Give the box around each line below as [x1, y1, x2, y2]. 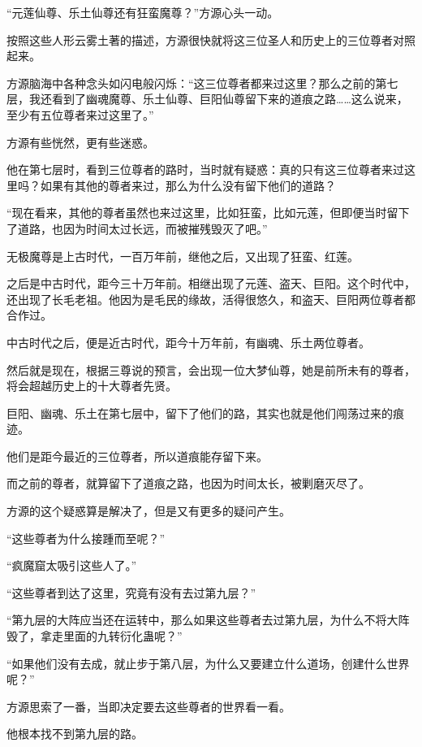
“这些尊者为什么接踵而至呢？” [6, 529, 166, 546]
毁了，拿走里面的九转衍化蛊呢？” [6, 628, 183, 645]
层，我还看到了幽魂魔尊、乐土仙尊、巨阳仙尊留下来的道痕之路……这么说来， [6, 90, 408, 107]
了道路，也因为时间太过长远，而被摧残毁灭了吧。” [6, 219, 268, 237]
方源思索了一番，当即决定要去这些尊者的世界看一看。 [6, 697, 291, 714]
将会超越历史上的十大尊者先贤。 [6, 377, 177, 394]
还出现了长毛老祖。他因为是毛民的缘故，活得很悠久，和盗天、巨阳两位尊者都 [6, 290, 416, 307]
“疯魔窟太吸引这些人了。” [6, 557, 137, 574]
